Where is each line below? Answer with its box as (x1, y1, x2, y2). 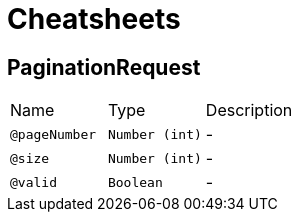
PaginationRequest (7, 54, 201, 80)
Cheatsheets (7, 2, 181, 36)
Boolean (107, 174, 163, 190)
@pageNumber (10, 126, 97, 142)
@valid (10, 174, 57, 190)
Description (205, 100, 293, 121)
